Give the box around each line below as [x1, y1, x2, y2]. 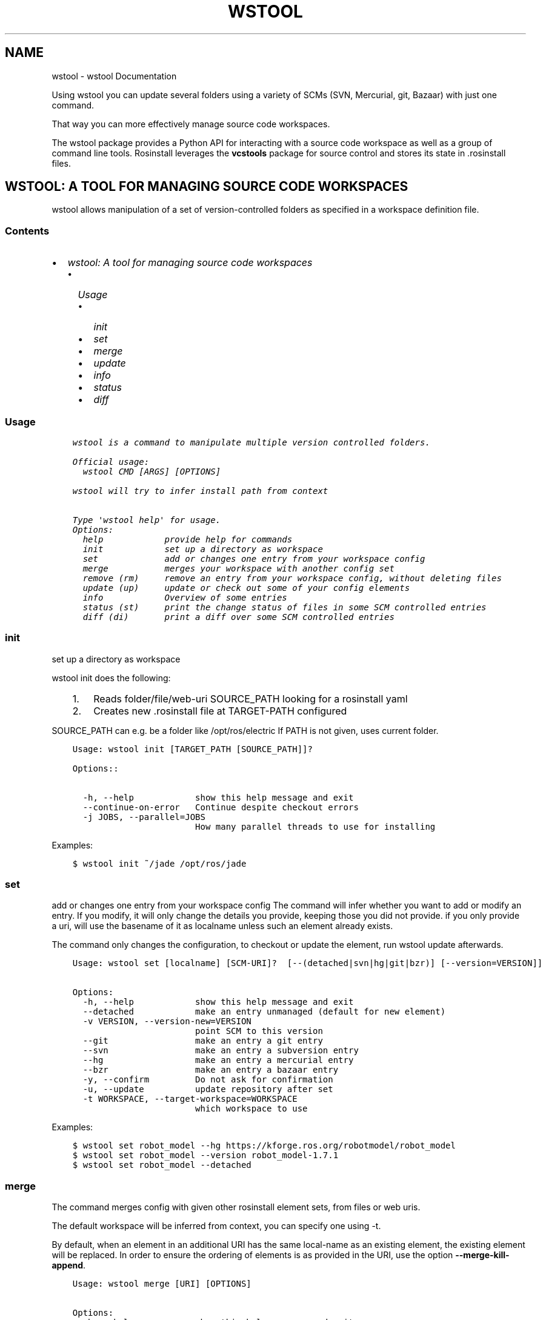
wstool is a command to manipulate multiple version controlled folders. [72, 437, 430, 447]
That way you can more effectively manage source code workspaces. [52, 118, 330, 129]
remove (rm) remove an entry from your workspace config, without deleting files [82, 573, 502, 583]
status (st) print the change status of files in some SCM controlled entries [82, 602, 487, 612]
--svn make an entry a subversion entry [82, 1045, 359, 1056]
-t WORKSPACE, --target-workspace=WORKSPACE [82, 1094, 298, 1104]
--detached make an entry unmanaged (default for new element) [82, 1007, 446, 1017]
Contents [5, 224, 50, 237]
